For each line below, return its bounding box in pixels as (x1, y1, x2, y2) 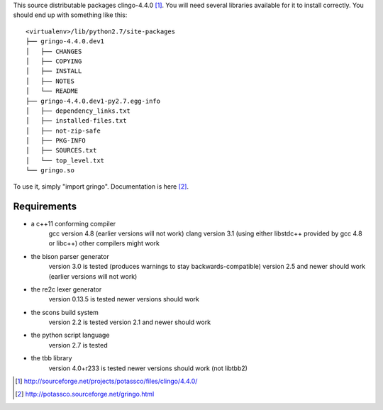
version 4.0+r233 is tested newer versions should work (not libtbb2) (48, 364, 248, 372)
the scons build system (30, 308, 99, 316)
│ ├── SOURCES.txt (26, 146, 97, 155)
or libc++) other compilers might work (48, 239, 160, 248)
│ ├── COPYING (26, 57, 82, 65)
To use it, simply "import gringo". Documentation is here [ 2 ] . (13, 182, 189, 191)
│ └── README (26, 87, 79, 95)
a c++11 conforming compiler (30, 219, 116, 228)
